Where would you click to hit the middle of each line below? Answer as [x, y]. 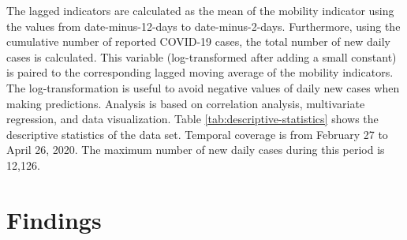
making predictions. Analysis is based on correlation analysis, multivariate [186, 103]
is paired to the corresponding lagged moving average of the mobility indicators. [200, 72]
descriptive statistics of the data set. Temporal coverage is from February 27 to [197, 134]
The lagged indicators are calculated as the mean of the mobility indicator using [200, 10]
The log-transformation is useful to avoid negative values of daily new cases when [203, 87]
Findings [54, 219]
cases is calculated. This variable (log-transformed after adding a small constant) [202, 56]
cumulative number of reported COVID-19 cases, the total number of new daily [198, 41]
